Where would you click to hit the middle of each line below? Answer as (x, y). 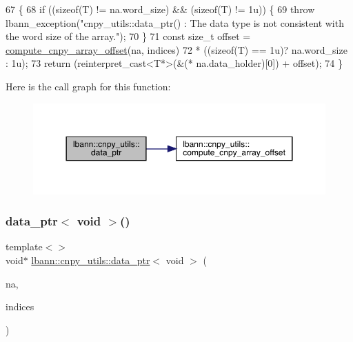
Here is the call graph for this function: (88, 86)
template (24, 247)
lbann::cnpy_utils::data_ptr (91, 260)
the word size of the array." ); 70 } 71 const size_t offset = (128, 36)
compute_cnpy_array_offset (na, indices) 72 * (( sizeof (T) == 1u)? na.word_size (176, 49)
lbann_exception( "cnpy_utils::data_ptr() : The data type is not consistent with (175, 22)
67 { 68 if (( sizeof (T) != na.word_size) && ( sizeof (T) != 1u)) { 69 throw (160, 9)
